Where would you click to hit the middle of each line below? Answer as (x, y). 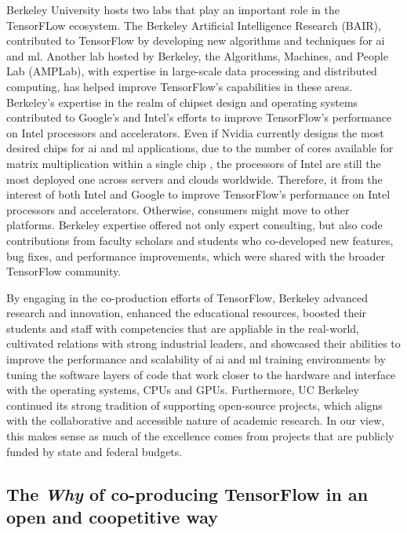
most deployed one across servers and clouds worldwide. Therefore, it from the (194, 179)
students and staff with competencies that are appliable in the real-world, (183, 328)
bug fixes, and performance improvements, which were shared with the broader (196, 256)
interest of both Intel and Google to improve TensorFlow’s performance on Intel (198, 194)
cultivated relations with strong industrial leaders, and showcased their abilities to (203, 343)
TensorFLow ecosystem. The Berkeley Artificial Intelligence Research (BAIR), (194, 25)
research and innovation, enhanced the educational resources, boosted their (187, 313)
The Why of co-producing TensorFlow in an (187, 493)
